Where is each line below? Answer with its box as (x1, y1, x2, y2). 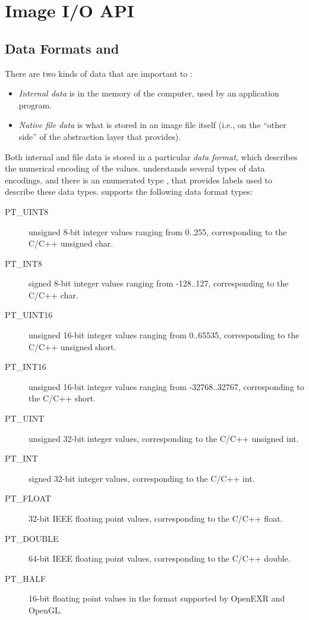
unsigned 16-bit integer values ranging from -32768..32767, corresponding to (29, 380, 305, 392)
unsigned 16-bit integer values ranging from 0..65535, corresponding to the (29, 329, 299, 341)
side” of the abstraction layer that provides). (18, 130, 181, 142)
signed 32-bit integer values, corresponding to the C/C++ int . (29, 472, 255, 484)
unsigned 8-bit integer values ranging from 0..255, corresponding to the (29, 225, 287, 238)
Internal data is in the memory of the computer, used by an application (18, 87, 279, 99)
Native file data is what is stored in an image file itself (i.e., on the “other (18, 119, 286, 131)
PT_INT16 (5, 360, 46, 373)
